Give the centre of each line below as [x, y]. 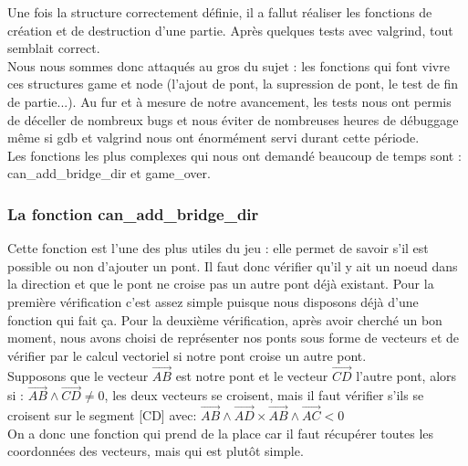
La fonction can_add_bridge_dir [133, 213]
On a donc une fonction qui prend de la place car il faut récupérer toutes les [221, 433]
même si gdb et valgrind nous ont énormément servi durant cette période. [213, 138]
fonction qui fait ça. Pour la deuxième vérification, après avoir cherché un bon [225, 319]
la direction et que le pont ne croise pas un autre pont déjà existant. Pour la [221, 284]
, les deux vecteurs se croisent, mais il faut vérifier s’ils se [264, 395]
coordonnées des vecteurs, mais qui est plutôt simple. [156, 451]
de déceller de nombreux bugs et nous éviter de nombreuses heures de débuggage [233, 119]
